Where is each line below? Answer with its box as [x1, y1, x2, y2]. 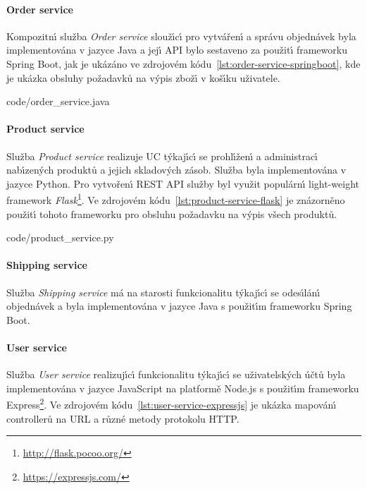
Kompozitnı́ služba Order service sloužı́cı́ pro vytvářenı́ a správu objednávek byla [6, 28, 356, 43]
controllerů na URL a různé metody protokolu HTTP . [6, 411, 240, 425]
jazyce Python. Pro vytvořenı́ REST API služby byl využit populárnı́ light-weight [6, 176, 359, 191]
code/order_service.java [6, 94, 110, 109]
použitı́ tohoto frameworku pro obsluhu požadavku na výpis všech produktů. [6, 206, 337, 221]
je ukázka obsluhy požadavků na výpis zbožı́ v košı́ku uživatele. [6, 70, 280, 85]
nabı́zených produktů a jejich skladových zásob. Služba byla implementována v [6, 162, 347, 177]
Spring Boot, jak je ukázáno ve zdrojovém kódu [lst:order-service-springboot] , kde [6, 56, 361, 71]
